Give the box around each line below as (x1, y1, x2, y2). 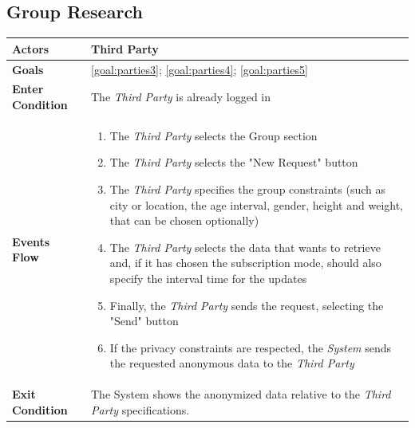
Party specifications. (90, 401, 190, 418)
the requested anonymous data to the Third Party (109, 355, 354, 371)
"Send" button (109, 312, 179, 329)
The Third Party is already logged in (90, 88, 271, 105)
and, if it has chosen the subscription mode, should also (109, 254, 381, 271)
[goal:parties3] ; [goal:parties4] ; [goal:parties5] (90, 61, 308, 77)
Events (12, 233, 50, 249)
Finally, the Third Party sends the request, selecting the (109, 296, 384, 313)
